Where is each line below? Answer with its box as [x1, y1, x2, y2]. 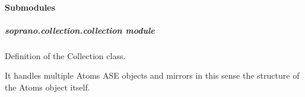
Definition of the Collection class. [5, 49, 126, 62]
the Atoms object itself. [5, 80, 90, 93]
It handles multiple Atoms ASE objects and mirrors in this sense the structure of [5, 69, 300, 82]
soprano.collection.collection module [5, 24, 155, 36]
